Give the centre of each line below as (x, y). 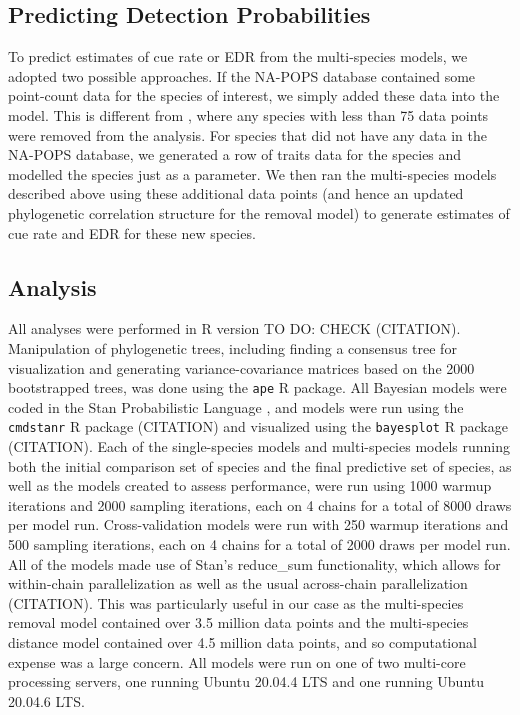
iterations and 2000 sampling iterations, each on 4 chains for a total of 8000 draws (260, 504)
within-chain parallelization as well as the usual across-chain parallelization (238, 583)
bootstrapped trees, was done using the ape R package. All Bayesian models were (257, 387)
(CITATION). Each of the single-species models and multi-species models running (259, 446)
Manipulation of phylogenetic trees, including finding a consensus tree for (232, 347)
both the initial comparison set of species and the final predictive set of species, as (260, 465)
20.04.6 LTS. (46, 700)
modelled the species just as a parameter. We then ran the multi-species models (252, 173)
